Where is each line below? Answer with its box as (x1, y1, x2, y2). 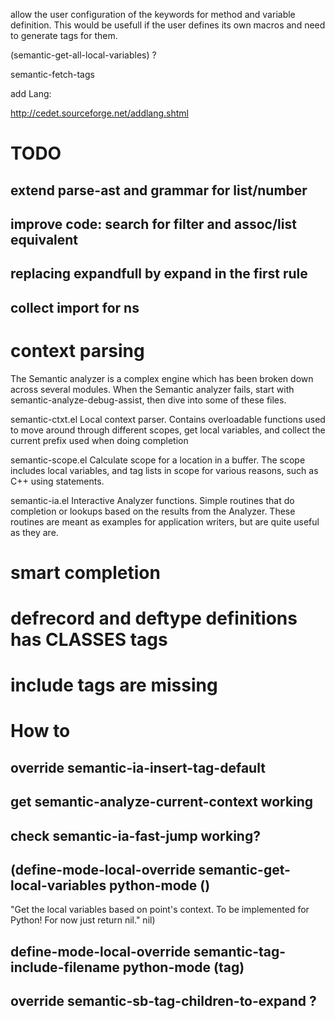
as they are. (10, 526, 59, 538)
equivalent (10, 231, 79, 248)
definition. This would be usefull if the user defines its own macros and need (10, 19, 326, 31)
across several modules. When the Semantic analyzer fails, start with (10, 383, 295, 395)
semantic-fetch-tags (10, 69, 95, 80)
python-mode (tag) (122, 959, 245, 976)
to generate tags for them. (10, 30, 118, 41)
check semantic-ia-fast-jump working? (10, 827, 261, 844)
